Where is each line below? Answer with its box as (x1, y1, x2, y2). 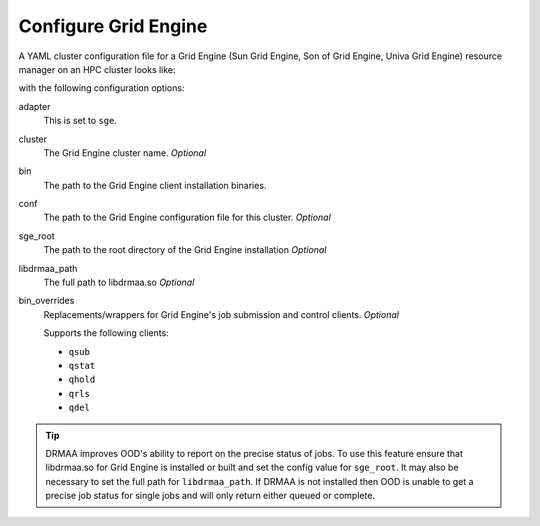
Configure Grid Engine (18, 15, 208, 37)
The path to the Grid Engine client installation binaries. (43, 179, 267, 191)
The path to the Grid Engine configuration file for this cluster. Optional (43, 211, 332, 224)
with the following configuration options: (18, 82, 185, 94)
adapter (18, 100, 51, 112)
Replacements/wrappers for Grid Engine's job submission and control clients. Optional (43, 308, 400, 320)
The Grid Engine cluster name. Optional (43, 146, 207, 159)
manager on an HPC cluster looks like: (18, 63, 176, 75)
